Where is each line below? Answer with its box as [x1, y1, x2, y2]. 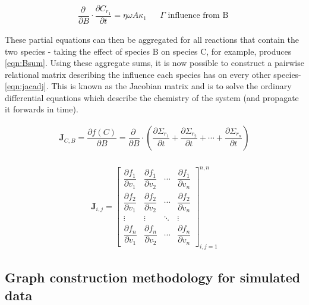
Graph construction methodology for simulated [5, 268, 301, 287]
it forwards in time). [5, 103, 78, 115]
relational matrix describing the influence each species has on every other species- [5, 68, 301, 80]
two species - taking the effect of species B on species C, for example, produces [5, 45, 292, 57]
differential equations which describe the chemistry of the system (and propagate [5, 91, 299, 103]
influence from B [168, 11, 229, 20]
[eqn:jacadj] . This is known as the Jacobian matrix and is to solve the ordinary [5, 80, 292, 92]
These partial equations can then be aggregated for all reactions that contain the [5, 33, 299, 45]
